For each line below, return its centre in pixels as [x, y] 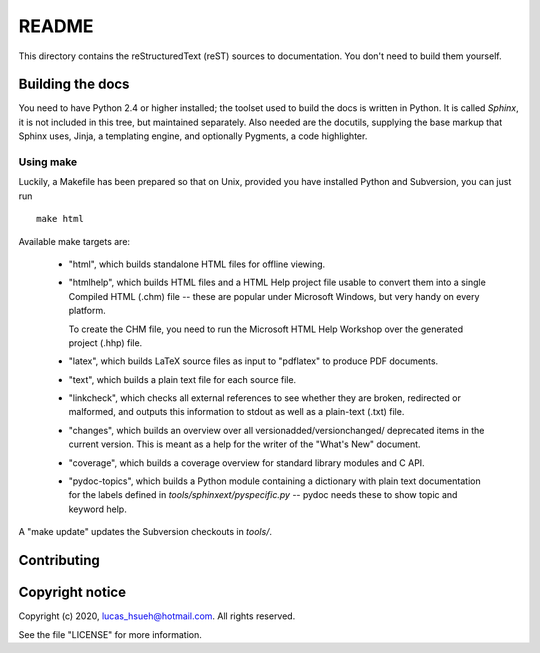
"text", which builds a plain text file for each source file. [182, 379]
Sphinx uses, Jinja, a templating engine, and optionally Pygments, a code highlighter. [193, 136]
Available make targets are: [74, 241]
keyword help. [97, 509]
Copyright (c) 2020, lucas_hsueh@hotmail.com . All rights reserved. [157, 616]
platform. [87, 311]
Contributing [59, 560]
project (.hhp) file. [105, 342]
